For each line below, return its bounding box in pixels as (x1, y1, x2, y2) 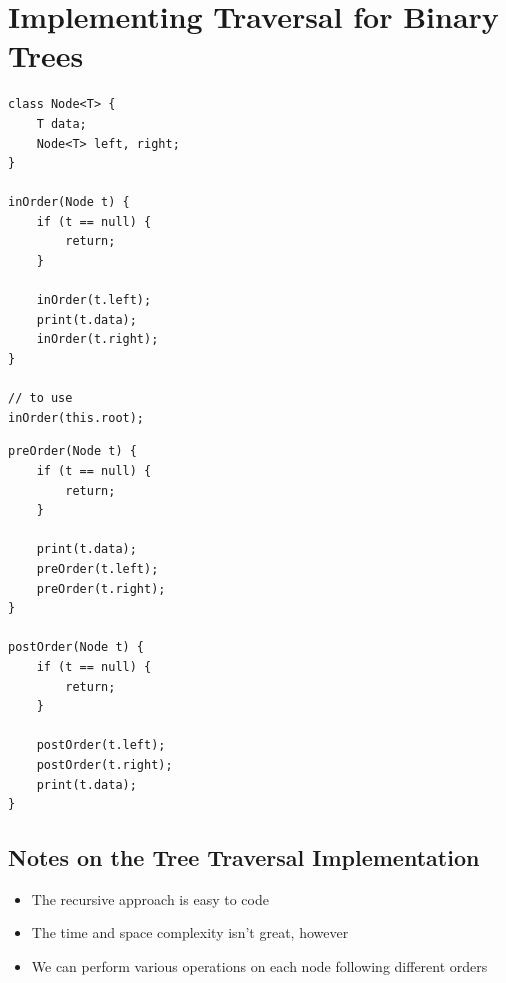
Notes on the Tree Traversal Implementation (8, 842, 480, 873)
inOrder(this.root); (8, 410, 145, 425)
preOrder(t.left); (36, 561, 159, 576)
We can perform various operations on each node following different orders (31, 956, 488, 977)
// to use (8, 391, 73, 406)
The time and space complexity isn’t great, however (31, 922, 349, 943)
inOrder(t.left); (36, 293, 152, 308)
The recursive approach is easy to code (31, 888, 269, 909)
